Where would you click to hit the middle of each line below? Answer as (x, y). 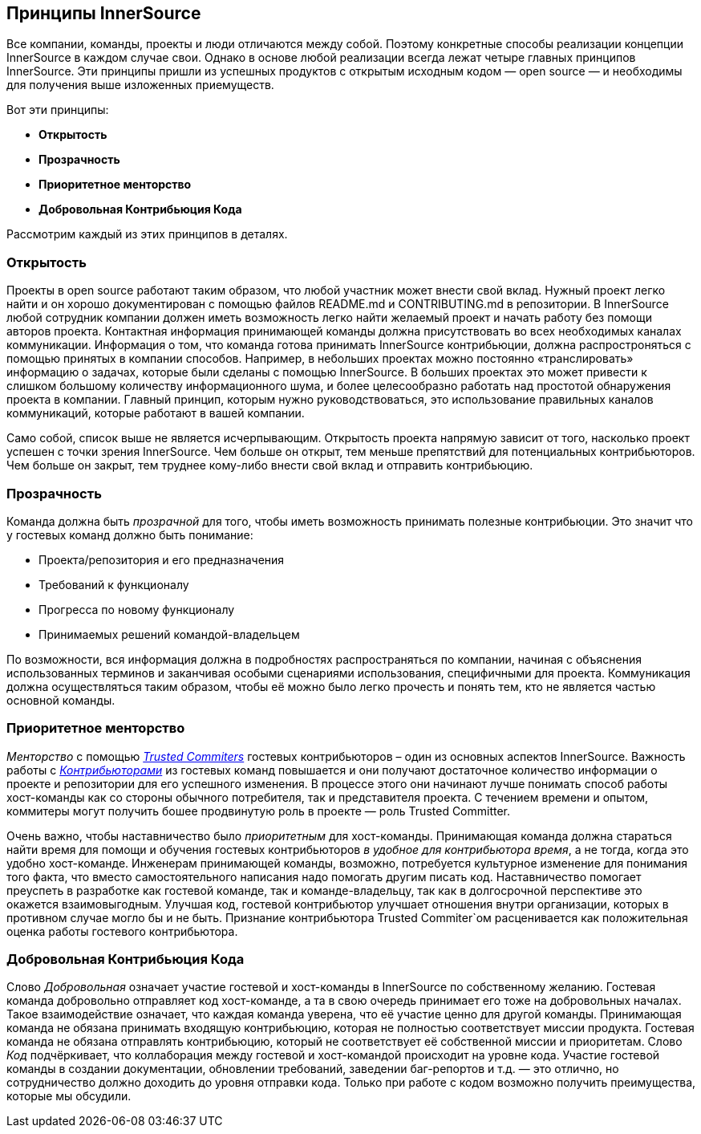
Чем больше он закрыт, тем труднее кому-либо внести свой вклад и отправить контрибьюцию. (270, 465)
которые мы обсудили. (69, 1096)
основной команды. (61, 700)
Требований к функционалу (114, 584)
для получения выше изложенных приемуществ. (140, 85)
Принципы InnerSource (104, 13)
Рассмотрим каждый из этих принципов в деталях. (147, 234)
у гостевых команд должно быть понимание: (130, 534)
